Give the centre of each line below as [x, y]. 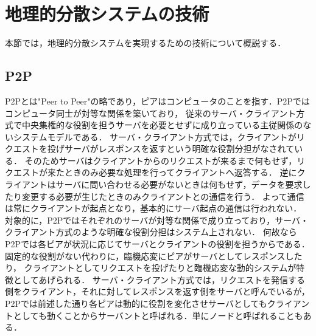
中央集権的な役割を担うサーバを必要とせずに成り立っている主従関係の [162, 125]
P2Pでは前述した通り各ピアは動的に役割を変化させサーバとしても [136, 303]
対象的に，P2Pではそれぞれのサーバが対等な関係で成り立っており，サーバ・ [157, 220]
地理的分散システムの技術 [107, 14]
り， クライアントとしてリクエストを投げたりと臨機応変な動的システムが [151, 268]
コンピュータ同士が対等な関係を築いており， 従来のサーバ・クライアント [151, 113]
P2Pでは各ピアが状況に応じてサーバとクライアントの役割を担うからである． [157, 244]
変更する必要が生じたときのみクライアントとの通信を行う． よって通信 [163, 196]
